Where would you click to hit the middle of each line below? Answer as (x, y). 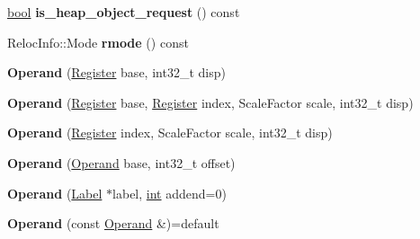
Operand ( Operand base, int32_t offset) (121, 162)
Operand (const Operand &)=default (113, 223)
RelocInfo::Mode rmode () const (98, 42)
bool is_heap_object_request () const (124, 12)
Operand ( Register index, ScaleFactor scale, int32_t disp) (170, 133)
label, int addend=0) (170, 193)
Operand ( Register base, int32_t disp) (116, 72)
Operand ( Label (55, 193)
